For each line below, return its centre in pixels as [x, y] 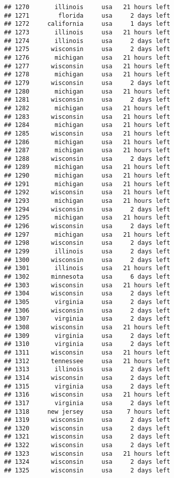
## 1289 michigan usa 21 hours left [87, 167]
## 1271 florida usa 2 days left [87, 15]
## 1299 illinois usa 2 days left [87, 252]
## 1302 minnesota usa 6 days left [87, 277]
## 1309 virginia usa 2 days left [87, 336]
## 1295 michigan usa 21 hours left [87, 218]
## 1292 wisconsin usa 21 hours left [87, 192]
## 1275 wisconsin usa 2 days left [87, 49]
